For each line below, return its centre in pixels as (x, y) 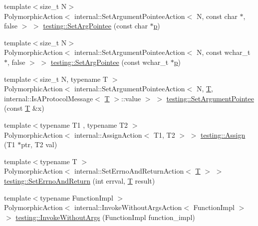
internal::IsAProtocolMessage (49, 98)
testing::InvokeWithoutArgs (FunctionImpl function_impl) (105, 217)
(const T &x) (24, 108)
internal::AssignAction (108, 134)
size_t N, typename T (74, 79)
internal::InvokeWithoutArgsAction (128, 207)
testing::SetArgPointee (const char (95, 26)
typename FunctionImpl (77, 197)
